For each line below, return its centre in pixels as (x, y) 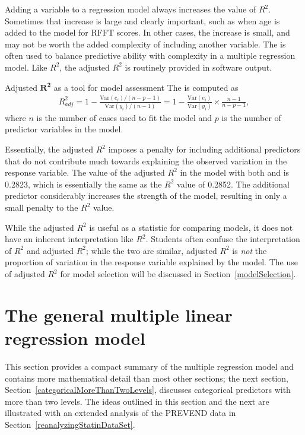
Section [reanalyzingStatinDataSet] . (70, 424)
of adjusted (25, 274)
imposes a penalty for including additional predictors (204, 149)
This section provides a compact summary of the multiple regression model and (149, 366)
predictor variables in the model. (64, 129)
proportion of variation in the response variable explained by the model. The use (151, 262)
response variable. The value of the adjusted (85, 172)
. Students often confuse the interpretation (223, 239)
